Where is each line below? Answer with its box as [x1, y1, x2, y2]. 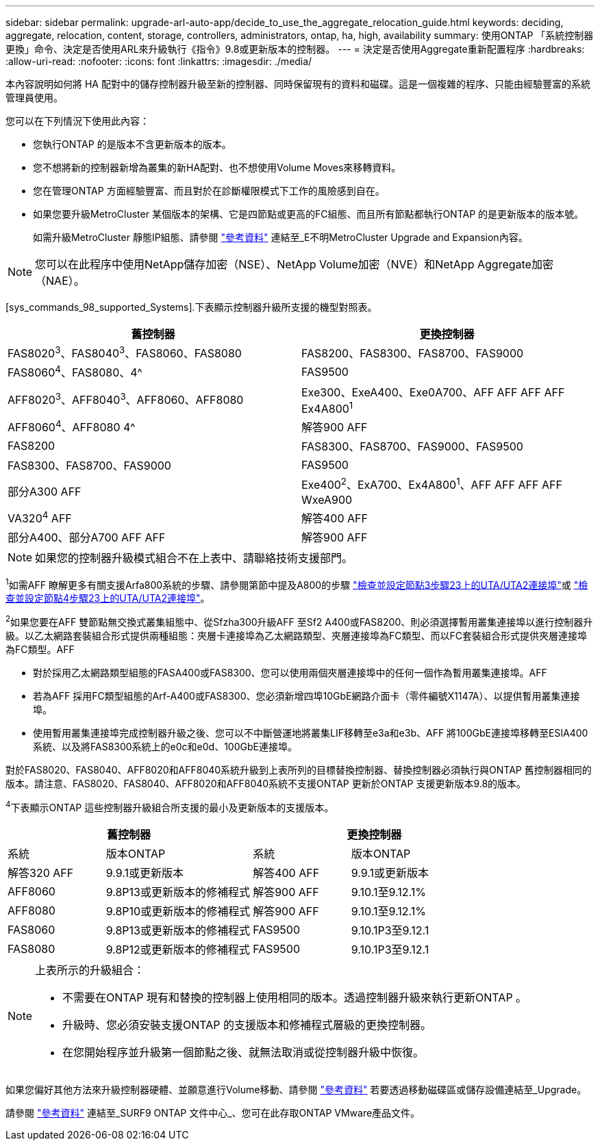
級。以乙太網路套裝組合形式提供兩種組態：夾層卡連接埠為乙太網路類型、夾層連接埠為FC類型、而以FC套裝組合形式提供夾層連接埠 [5, 629, 587, 641]
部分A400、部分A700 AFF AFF [8, 530, 166, 544]
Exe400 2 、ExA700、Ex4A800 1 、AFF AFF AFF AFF [301, 476, 562, 492]
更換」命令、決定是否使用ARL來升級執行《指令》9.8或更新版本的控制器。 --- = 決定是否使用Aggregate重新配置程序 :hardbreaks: [5, 43, 585, 55]
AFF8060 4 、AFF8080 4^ [8, 418, 136, 435]
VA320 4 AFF [8, 509, 72, 526]
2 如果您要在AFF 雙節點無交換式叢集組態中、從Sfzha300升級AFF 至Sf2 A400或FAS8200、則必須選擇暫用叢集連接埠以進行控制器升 [5, 614, 593, 628]
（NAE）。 [35, 274, 85, 288]
